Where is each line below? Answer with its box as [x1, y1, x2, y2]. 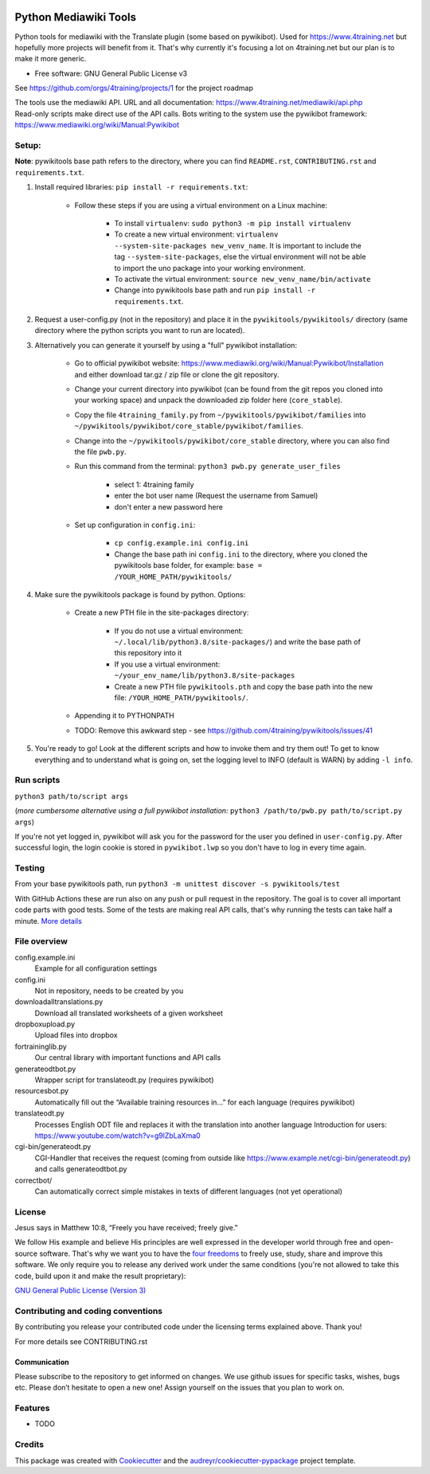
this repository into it [114, 648, 182, 658]
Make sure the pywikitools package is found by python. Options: [34, 589, 246, 599]
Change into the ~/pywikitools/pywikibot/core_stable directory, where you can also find [74, 436, 390, 445]
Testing [14, 862, 45, 874]
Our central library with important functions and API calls [34, 1053, 221, 1062]
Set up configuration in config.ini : [74, 520, 196, 530]
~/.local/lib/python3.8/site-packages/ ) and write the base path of [114, 637, 362, 647]
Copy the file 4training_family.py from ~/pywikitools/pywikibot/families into [74, 410, 366, 420]
